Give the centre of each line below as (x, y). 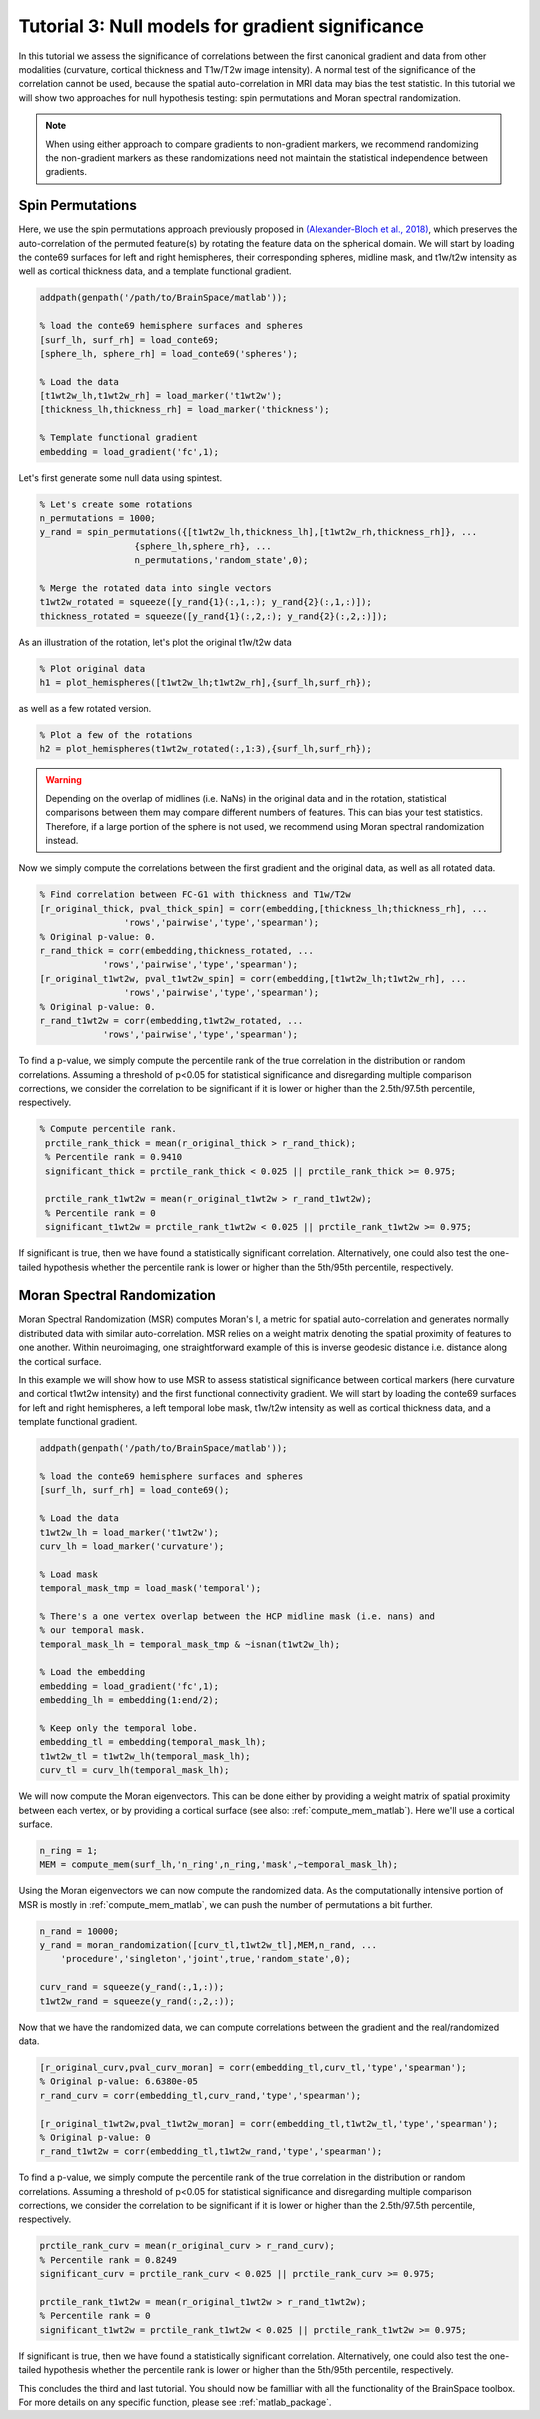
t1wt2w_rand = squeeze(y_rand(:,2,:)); (137, 2001)
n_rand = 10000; (79, 1931)
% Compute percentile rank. (108, 1129)
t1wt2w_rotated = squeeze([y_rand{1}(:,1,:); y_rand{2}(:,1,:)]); (205, 602)
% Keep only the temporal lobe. (119, 1728)
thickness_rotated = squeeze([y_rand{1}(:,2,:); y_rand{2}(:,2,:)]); (213, 616)
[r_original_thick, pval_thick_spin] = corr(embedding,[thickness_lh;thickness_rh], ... (264, 908)
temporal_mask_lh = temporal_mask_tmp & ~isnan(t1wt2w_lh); (190, 1644)
